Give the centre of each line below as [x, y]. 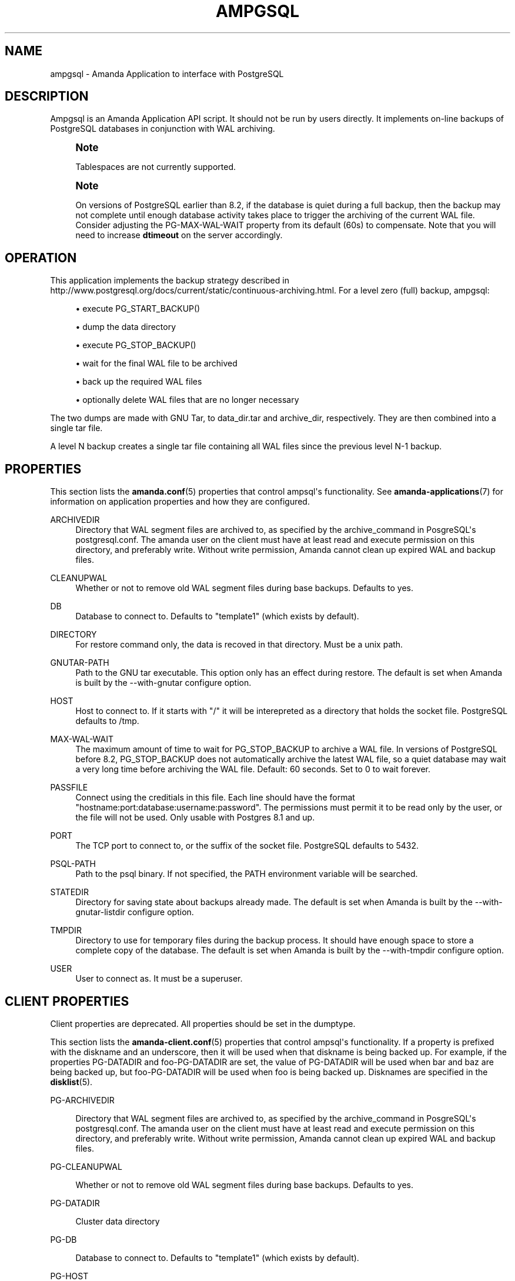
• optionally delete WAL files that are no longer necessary [187, 400]
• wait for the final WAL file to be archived [156, 363]
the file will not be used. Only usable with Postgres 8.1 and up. [195, 818]
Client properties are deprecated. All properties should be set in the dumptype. [203, 1023]
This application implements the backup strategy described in [170, 281]
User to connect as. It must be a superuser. [159, 979]
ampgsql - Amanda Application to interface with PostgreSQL [167, 74]
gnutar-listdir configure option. [135, 912]
